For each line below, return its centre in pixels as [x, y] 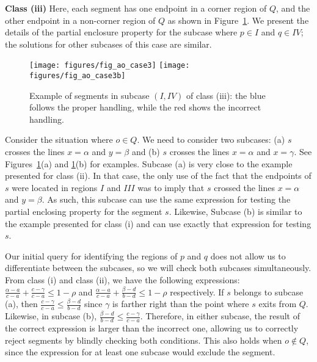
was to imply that [171, 187]
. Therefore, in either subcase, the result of [220, 316]
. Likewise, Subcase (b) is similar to [235, 212]
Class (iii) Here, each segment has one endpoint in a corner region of [136, 8]
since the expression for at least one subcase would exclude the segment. [140, 352]
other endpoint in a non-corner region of [80, 20]
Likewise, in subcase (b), [51, 316]
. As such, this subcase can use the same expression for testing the [166, 199]
